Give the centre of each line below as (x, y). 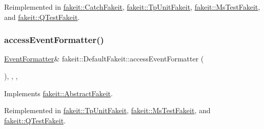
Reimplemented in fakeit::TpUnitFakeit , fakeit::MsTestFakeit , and (107, 110)
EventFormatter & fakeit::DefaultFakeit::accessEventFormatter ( (104, 59)
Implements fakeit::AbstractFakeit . (58, 93)
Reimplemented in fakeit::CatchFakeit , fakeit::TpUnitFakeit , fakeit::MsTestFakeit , (132, 7)
